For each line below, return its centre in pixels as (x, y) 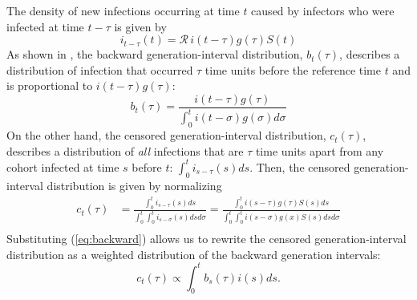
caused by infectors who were (323, 10)
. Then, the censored (300, 166)
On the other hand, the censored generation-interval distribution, (166, 135)
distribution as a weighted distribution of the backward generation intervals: (194, 254)
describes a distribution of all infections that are (125, 150)
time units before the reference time (293, 69)
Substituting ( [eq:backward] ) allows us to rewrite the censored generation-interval (206, 238)
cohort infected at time (63, 166)
